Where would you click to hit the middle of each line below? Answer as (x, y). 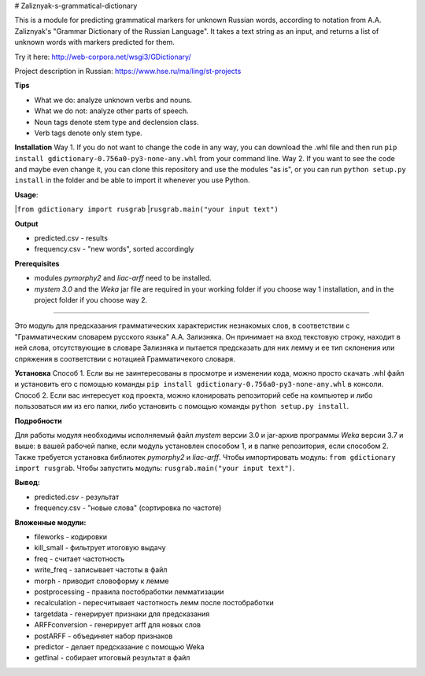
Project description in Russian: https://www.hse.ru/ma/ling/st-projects (128, 71)
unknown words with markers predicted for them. (94, 42)
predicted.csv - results (71, 238)
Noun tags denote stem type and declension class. (117, 122)
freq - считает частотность (79, 559)
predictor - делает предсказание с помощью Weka (119, 647)
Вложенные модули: (50, 522)
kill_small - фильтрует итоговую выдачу (100, 548)
